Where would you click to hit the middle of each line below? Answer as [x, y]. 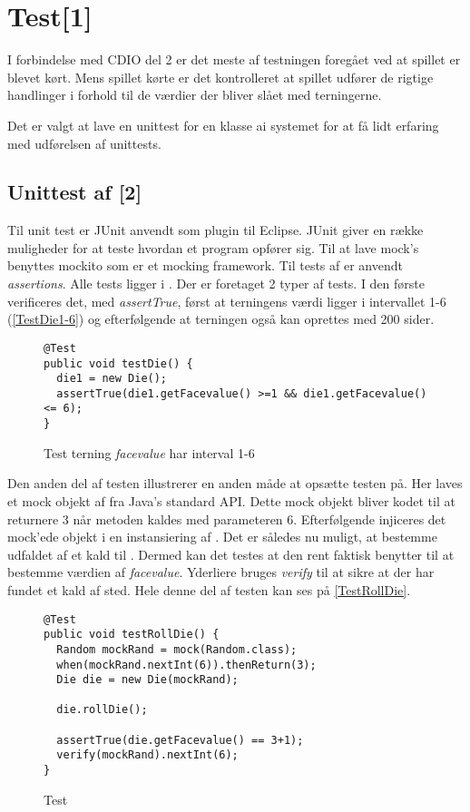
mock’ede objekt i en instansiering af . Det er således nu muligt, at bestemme [222, 537]
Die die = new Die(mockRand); [147, 680]
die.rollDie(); [102, 710]
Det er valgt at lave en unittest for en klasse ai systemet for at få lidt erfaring [223, 125]
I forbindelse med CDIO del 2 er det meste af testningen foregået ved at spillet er [234, 59]
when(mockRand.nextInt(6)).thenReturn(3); [186, 665]
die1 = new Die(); [112, 379]
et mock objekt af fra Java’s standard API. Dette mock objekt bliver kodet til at [231, 500]
